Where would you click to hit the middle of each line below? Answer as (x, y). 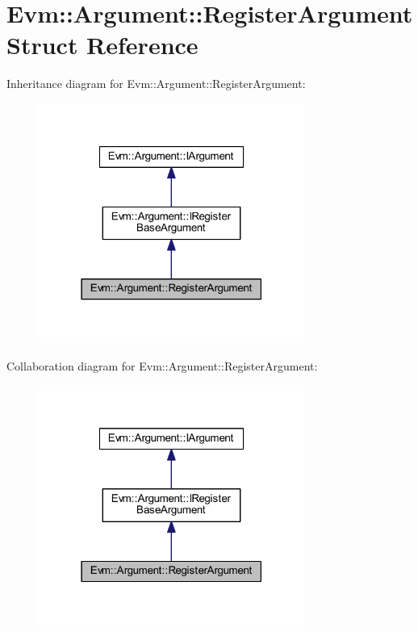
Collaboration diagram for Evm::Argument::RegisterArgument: (162, 365)
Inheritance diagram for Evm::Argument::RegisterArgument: (156, 84)
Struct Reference (102, 45)
